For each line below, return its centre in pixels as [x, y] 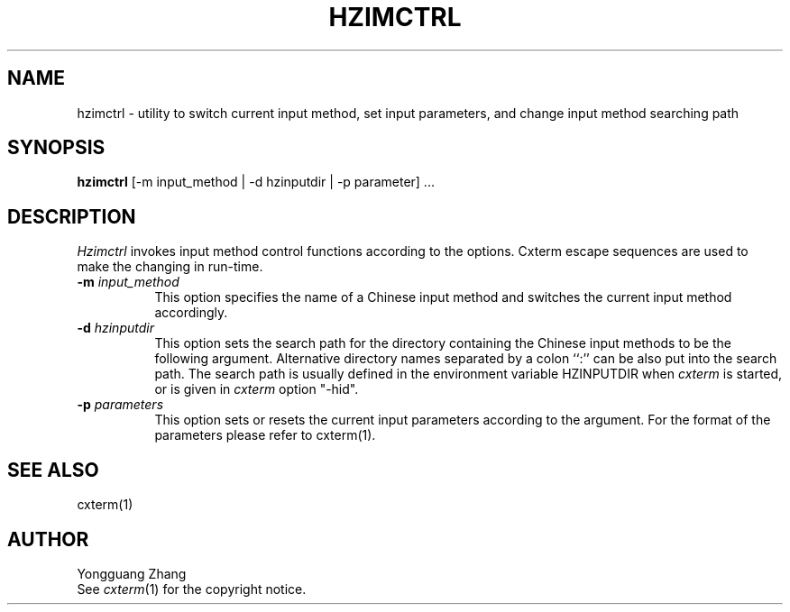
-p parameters [120, 405]
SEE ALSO [53, 470]
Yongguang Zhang [132, 573]
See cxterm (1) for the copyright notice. [192, 589]
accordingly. [191, 313]
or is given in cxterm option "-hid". [257, 389]
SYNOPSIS [56, 148]
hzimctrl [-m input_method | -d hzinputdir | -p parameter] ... [256, 182]
